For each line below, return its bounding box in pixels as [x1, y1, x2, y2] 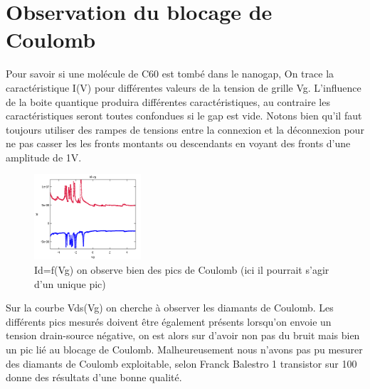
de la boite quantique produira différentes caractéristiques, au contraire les [6, 94, 330, 109]
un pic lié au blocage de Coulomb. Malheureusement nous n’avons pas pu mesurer [6, 342, 363, 357]
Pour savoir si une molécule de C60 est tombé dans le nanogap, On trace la [6, 66, 334, 81]
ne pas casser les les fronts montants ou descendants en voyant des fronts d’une [6, 136, 351, 151]
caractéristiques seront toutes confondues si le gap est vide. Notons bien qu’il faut [6, 108, 362, 123]
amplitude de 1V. [6, 149, 82, 164]
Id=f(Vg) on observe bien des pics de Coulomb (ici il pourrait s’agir [34, 262, 329, 277]
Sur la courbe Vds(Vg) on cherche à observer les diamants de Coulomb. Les [6, 300, 334, 315]
